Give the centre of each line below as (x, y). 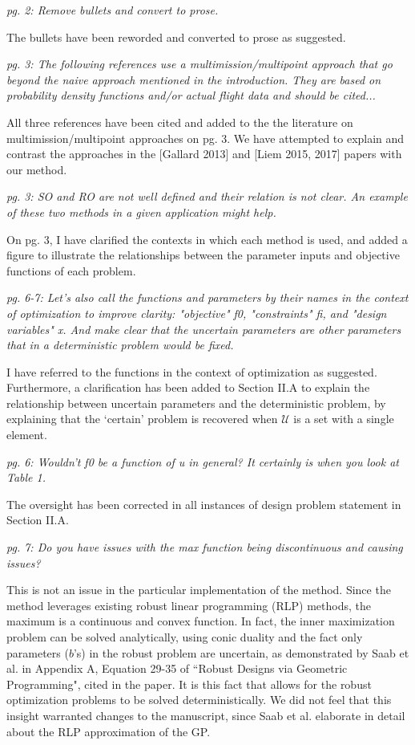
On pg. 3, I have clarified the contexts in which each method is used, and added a (207, 239)
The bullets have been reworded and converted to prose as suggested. (176, 37)
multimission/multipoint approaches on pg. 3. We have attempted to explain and (205, 138)
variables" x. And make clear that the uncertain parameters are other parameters (204, 329)
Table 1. (26, 477)
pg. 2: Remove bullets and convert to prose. (113, 10)
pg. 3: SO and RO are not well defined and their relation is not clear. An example (207, 196)
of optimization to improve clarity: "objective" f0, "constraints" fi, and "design (197, 313)
